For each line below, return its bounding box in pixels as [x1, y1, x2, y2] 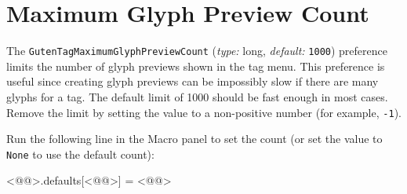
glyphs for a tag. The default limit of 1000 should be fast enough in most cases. [6, 88, 388, 104]
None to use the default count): [6, 145, 154, 162]
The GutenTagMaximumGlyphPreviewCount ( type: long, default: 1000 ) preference [6, 42, 387, 59]
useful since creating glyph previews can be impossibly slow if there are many [6, 73, 379, 90]
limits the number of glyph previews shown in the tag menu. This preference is [6, 57, 385, 74]
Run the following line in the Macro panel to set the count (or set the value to [6, 130, 383, 147]
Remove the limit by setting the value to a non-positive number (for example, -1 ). [6, 104, 402, 120]
